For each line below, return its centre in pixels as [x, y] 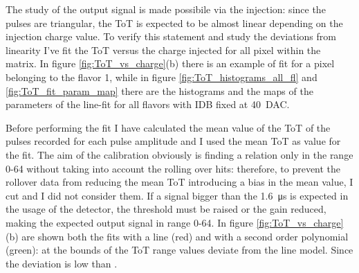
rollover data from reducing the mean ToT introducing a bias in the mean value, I [179, 182]
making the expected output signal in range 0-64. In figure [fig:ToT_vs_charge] [175, 222]
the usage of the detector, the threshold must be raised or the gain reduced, [166, 209]
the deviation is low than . [62, 263]
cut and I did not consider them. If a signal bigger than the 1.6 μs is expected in [177, 195]
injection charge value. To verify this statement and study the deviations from [171, 36]
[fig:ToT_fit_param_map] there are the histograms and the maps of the [159, 90]
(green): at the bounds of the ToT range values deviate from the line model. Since [179, 250]
